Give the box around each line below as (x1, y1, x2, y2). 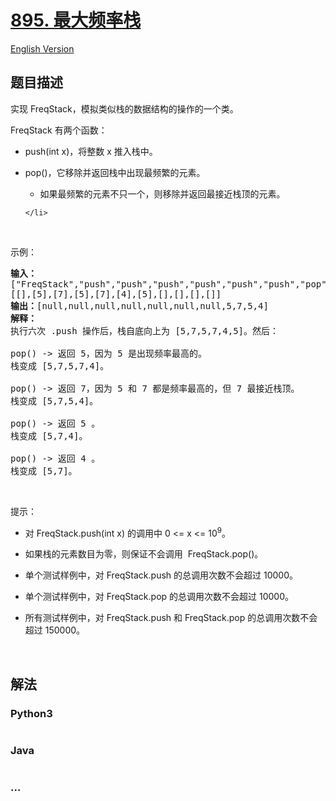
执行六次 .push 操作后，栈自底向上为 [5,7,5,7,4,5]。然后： (10, 325, 280, 336)
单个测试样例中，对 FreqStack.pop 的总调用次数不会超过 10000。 (24, 591, 295, 603)
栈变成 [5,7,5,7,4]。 (10, 360, 110, 371)
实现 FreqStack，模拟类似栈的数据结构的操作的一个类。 (10, 102, 239, 115)
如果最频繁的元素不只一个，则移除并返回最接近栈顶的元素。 (39, 187, 286, 200)
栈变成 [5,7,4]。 (10, 430, 88, 441)
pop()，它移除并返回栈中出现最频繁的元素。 (24, 166, 206, 178)
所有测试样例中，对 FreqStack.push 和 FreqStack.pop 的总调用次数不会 (24, 612, 318, 624)
